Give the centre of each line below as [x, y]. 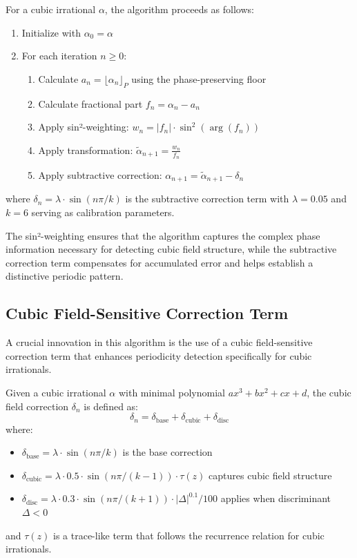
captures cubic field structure [270, 475]
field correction [37, 406]
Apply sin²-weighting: [84, 127]
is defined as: [111, 406]
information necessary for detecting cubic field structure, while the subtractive [171, 249]
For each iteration [59, 56]
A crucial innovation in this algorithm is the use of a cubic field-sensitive [159, 342]
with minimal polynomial [172, 392]
